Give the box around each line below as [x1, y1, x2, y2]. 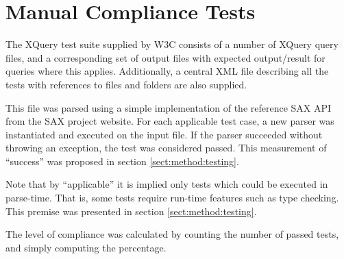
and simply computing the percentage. [5, 240, 167, 254]
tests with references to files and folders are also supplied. [5, 77, 247, 91]
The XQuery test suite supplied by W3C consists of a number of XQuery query [5, 37, 339, 51]
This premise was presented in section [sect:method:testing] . [5, 203, 257, 218]
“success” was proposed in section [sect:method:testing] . [5, 153, 239, 168]
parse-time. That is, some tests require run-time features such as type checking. [5, 190, 339, 205]
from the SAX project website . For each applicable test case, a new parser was [5, 114, 334, 128]
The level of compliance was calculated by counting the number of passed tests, [5, 227, 339, 241]
